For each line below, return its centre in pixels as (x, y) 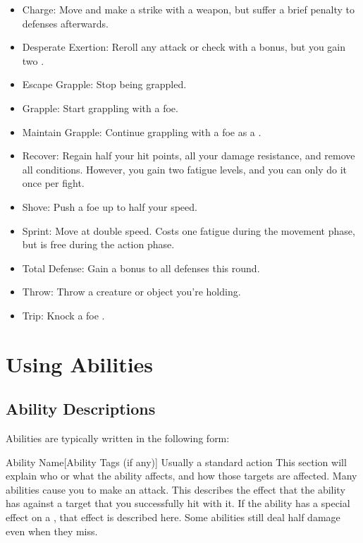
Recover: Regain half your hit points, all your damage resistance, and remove (189, 155)
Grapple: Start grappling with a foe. (100, 108)
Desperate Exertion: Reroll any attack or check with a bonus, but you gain (184, 47)
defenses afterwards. (65, 23)
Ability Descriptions (81, 409)
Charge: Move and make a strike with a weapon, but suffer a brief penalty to (189, 9)
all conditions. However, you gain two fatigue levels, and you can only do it (185, 169)
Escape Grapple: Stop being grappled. (104, 84)
